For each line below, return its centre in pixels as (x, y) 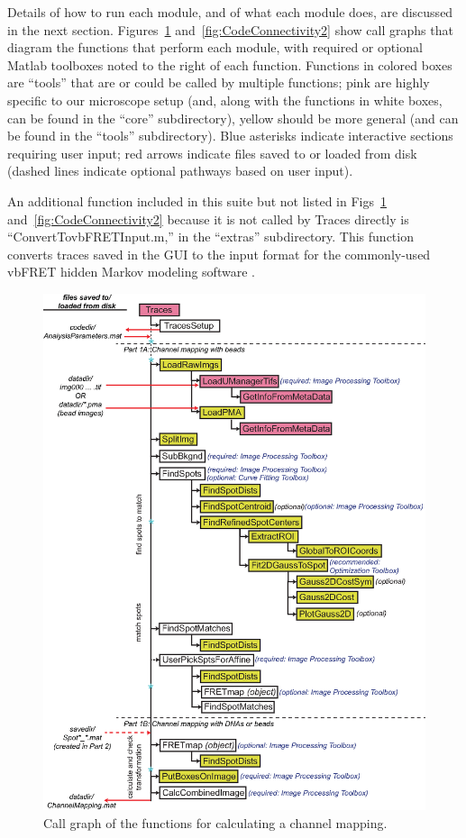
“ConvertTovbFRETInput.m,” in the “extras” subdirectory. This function (210, 237)
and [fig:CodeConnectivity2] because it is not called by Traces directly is (208, 219)
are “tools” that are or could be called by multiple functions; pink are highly (219, 82)
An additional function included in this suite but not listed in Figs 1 (197, 200)
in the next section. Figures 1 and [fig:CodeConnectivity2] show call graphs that (230, 29)
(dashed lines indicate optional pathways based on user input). (180, 171)
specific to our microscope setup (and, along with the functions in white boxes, (225, 100)
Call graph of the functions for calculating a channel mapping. (215, 823)
